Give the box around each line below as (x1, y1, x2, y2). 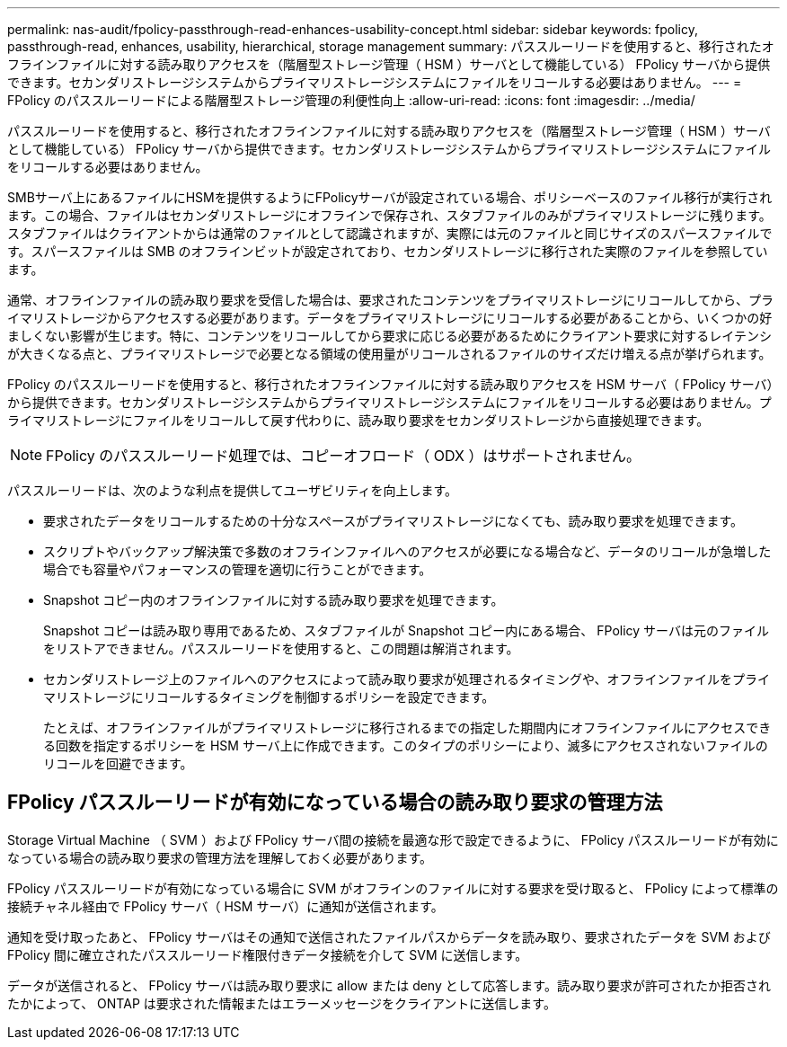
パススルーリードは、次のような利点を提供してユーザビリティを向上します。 (7, 483, 458, 498)
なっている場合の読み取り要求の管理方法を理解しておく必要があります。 (7, 849, 433, 865)
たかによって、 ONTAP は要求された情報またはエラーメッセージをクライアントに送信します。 (7, 995, 556, 1011)
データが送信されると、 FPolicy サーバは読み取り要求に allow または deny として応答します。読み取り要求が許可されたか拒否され (7, 977, 771, 993)
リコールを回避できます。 (43, 756, 193, 771)
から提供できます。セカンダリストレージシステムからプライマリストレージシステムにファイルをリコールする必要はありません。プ (7, 395, 772, 410)
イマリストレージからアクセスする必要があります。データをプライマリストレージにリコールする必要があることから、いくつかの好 (7, 310, 773, 325)
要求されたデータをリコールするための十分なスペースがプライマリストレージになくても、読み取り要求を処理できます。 (43, 513, 744, 528)
